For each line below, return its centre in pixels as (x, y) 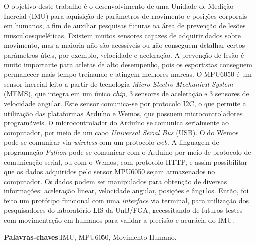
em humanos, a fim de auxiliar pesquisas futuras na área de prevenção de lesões (125, 26)
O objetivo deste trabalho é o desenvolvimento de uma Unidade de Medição (119, 6)
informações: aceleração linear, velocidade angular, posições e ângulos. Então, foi (126, 191)
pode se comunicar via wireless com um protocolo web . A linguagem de (112, 142)
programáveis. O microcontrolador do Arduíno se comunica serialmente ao (116, 123)
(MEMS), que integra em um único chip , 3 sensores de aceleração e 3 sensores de (127, 93)
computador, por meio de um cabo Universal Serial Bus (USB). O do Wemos (121, 132)
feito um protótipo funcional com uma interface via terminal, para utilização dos (127, 200)
